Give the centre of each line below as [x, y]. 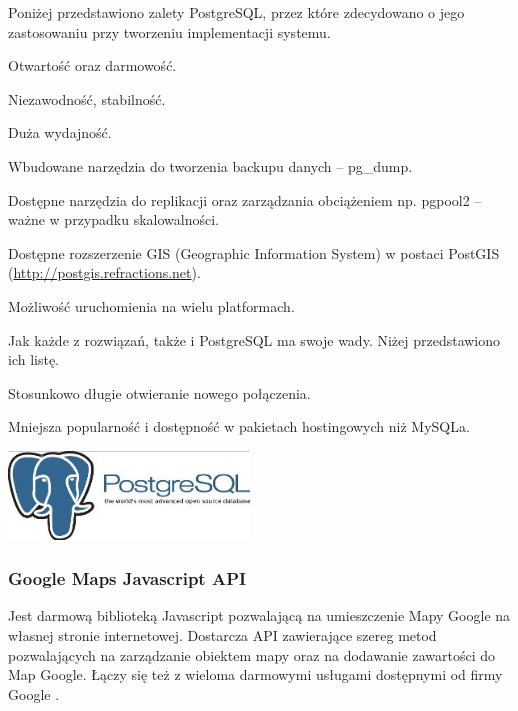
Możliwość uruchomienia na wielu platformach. [151, 305]
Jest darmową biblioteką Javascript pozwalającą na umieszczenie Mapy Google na [259, 615]
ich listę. [34, 359]
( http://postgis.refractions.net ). [104, 272]
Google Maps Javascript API [127, 578]
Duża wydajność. [60, 132]
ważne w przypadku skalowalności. [113, 219]
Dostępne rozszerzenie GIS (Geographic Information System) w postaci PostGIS [254, 252]
